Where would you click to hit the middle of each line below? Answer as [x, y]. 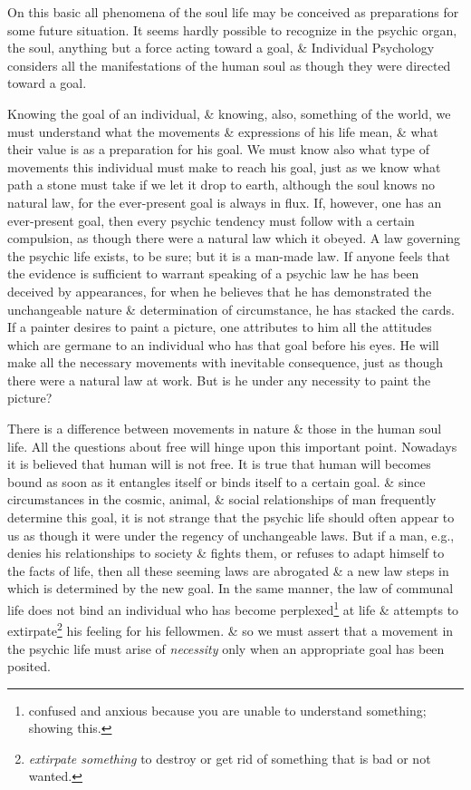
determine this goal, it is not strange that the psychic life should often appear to [231, 517]
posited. [29, 666]
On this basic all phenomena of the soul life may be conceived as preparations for [233, 12]
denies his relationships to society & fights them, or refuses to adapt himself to [226, 553]
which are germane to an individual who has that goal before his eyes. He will [223, 344]
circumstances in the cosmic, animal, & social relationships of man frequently [222, 499]
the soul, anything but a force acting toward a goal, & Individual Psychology [221, 48]
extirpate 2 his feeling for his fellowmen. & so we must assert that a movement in [231, 629]
